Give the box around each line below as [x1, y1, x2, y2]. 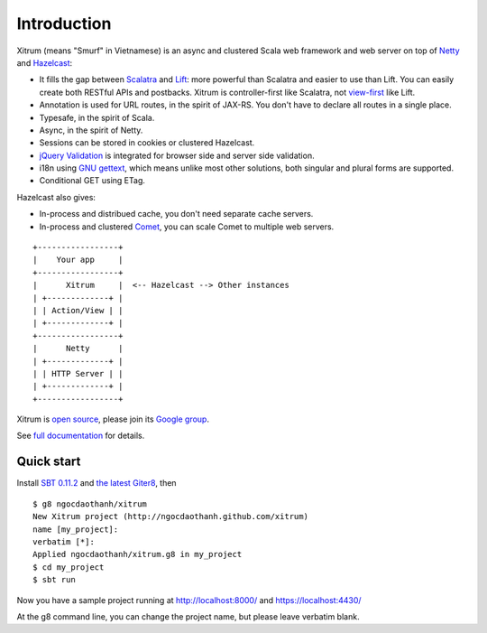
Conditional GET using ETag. [39, 175, 146, 186]
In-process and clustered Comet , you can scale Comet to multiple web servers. [39, 221, 335, 232]
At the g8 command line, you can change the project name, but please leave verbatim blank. [16, 610, 360, 622]
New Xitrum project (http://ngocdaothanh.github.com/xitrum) [32, 511, 308, 522]
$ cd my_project [32, 562, 105, 572]
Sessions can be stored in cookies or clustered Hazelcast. [39, 137, 255, 148]
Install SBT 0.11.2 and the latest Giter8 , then [16, 478, 177, 489]
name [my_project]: [32, 524, 119, 535]
